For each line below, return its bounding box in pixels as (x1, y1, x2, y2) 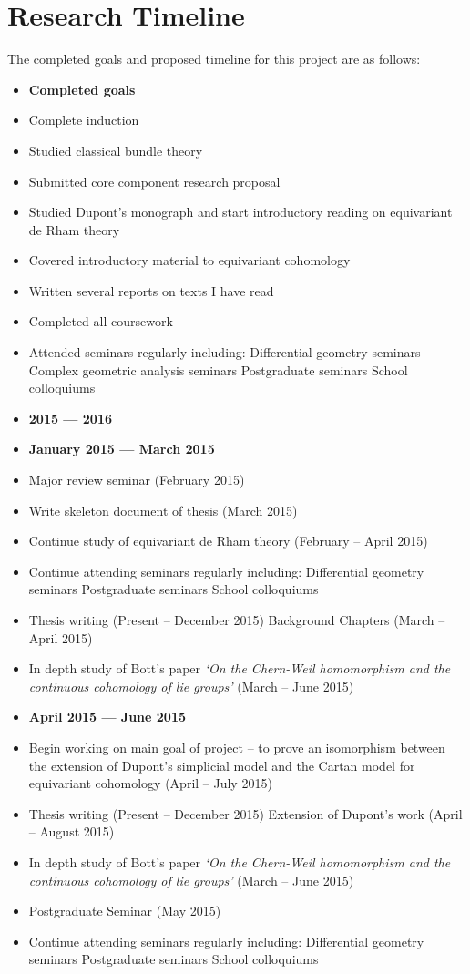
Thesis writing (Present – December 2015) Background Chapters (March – (28, 610, 445, 629)
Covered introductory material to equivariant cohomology (28, 251, 351, 270)
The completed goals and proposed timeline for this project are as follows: (7, 49, 421, 68)
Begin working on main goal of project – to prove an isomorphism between (28, 737, 445, 756)
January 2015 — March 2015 (28, 439, 215, 458)
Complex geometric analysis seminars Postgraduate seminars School (28, 360, 408, 379)
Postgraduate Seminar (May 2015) (28, 901, 221, 920)
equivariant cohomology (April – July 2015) (28, 774, 272, 793)
